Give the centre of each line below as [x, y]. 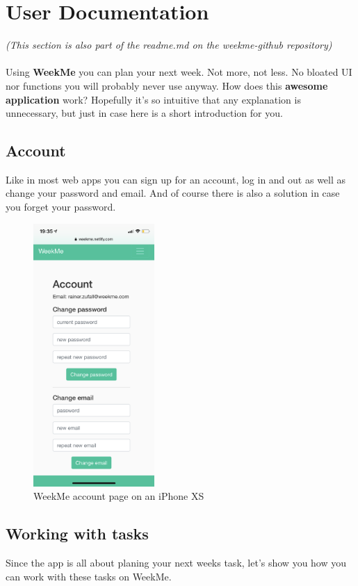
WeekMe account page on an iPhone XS [119, 496]
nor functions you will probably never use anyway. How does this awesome [167, 85]
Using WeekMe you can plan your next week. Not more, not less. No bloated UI [179, 72]
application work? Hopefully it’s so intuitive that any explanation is [153, 99]
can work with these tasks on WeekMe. [89, 576]
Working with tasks [77, 534]
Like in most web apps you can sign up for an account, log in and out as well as [176, 179]
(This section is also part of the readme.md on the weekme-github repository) [169, 45]
